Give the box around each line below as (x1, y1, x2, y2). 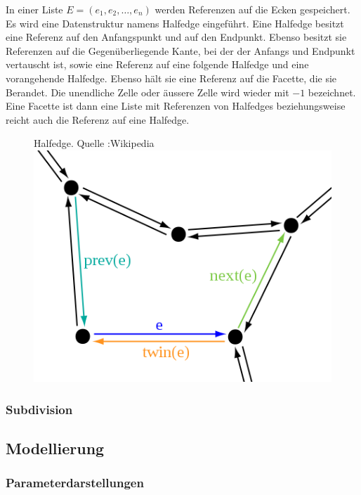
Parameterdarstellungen (6, 474, 144, 491)
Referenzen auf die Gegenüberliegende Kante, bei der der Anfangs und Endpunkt (6, 43, 355, 58)
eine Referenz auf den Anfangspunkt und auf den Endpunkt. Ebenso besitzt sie (6, 30, 347, 44)
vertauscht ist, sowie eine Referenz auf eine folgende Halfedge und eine (6, 57, 309, 72)
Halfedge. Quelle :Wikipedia (34, 136, 155, 150)
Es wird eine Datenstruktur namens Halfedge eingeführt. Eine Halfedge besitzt (6, 15, 344, 30)
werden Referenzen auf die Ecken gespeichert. (155, 2, 350, 16)
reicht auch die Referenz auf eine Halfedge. (6, 112, 190, 127)
